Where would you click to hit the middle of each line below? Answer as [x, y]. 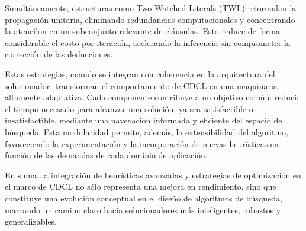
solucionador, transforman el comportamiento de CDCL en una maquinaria [141, 85]
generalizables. [31, 221]
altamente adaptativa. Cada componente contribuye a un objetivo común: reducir [152, 97]
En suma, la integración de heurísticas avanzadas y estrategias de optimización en [153, 175]
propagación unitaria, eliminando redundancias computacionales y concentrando [150, 19]
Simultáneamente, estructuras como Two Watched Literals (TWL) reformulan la [151, 8]
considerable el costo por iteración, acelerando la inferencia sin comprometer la [148, 42]
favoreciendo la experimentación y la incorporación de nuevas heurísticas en [142, 143]
